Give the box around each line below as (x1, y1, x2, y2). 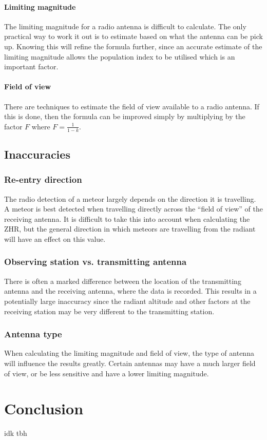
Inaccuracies (4, 146, 70, 162)
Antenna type (4, 328, 62, 340)
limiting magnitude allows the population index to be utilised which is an (4, 51, 235, 62)
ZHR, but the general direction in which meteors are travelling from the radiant (4, 223, 256, 234)
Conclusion (4, 398, 84, 419)
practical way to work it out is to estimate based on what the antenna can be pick (4, 31, 263, 42)
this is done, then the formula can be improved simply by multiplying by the (4, 111, 245, 122)
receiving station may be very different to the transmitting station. (4, 305, 215, 316)
